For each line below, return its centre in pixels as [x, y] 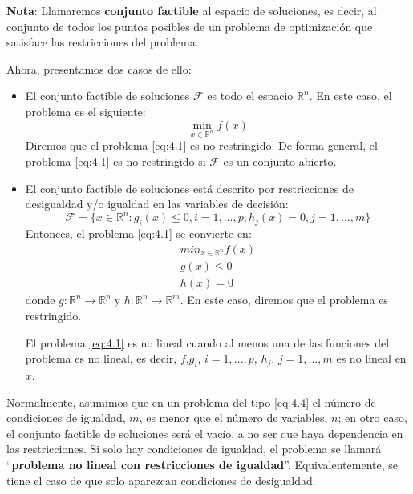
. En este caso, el [350, 96]
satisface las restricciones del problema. [103, 42]
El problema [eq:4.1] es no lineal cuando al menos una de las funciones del [207, 342]
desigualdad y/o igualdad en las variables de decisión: [157, 204]
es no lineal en [371, 358]
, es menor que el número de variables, [233, 418]
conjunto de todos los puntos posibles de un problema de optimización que [190, 26]
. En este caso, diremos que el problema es [284, 300]
